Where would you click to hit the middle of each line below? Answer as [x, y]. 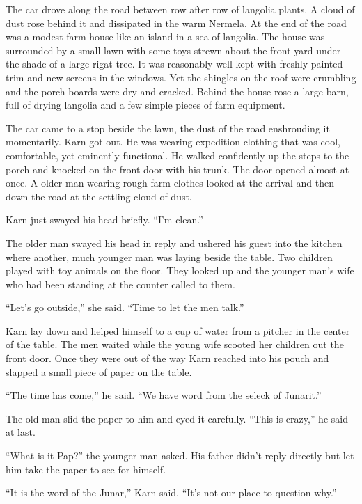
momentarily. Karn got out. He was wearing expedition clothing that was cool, [173, 142]
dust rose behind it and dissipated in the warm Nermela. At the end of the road [176, 23]
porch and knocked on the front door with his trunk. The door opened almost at [178, 169]
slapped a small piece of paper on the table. [99, 371]
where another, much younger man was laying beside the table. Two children [169, 257]
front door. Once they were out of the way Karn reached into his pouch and [167, 358]
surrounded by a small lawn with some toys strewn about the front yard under [173, 50]
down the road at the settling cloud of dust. [99, 196]
